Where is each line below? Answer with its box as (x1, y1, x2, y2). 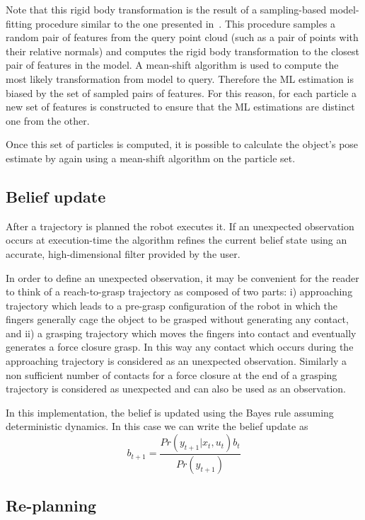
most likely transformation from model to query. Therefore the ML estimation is (6, 71, 354, 86)
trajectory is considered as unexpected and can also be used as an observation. (6, 381, 346, 396)
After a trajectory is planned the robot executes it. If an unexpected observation (6, 218, 354, 233)
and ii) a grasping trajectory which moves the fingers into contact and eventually (6, 325, 357, 340)
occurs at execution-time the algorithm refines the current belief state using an (6, 232, 347, 247)
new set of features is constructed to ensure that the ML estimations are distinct (6, 99, 355, 114)
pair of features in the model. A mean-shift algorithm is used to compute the (6, 57, 339, 72)
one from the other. (6, 113, 90, 128)
